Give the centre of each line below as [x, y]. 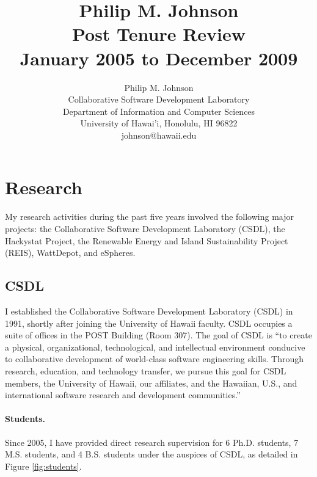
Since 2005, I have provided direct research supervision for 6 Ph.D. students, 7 [152, 442]
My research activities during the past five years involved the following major [150, 217]
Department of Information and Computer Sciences [159, 111]
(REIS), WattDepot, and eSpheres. [70, 253]
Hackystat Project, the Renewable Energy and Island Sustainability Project [147, 240]
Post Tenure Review [159, 34]
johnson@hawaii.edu [159, 135]
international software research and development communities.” [123, 395]
